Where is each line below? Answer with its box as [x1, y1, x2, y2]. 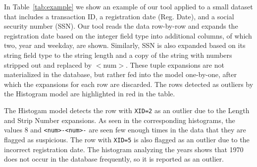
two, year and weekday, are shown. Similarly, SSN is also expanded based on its [4, 40, 246, 50]
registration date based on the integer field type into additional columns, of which [4, 30, 252, 41]
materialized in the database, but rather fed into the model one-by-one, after [4, 69, 237, 80]
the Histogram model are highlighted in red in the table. [4, 88, 175, 99]
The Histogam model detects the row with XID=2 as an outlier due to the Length [4, 105, 250, 115]
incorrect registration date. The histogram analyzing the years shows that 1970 [4, 144, 244, 154]
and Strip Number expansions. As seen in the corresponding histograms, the [4, 115, 235, 125]
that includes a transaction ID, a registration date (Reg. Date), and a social [4, 11, 234, 21]
